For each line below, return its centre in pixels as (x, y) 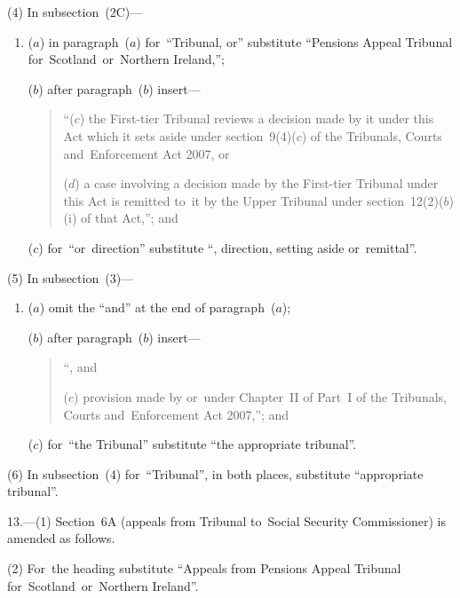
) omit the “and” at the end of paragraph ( (158, 307)
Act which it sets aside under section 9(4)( (180, 135)
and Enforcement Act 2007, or (147, 153)
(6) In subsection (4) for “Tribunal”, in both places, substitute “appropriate (215, 473)
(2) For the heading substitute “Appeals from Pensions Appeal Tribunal (204, 568)
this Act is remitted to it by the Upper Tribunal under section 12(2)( (254, 200)
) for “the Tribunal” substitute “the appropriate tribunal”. (198, 444)
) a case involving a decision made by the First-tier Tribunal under (257, 183)
